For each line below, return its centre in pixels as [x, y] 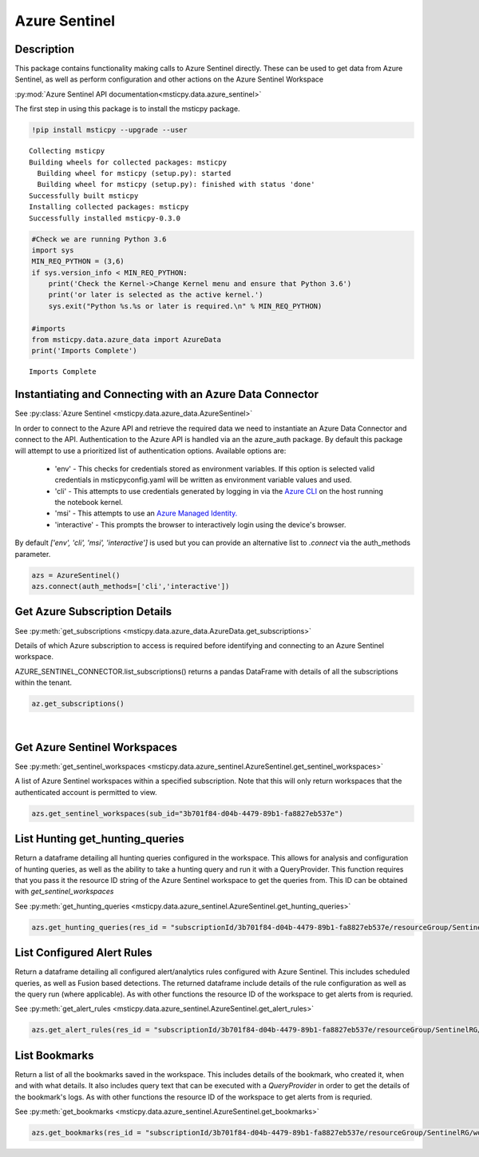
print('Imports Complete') [84, 351]
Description [45, 49]
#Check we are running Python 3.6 [99, 239]
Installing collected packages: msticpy [109, 207]
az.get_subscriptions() [78, 704]
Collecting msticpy [67, 151]
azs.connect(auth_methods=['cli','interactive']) [131, 586]
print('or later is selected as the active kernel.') [156, 295]
